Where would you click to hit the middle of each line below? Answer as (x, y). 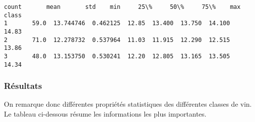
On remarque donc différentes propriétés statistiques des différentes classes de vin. (128, 104)
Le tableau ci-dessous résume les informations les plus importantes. (105, 114)
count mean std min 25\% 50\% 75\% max (122, 7)
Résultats (23, 86)
